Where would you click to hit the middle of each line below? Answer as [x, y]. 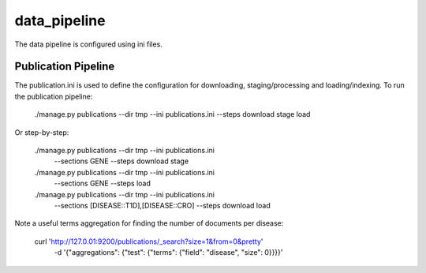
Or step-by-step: [42, 132]
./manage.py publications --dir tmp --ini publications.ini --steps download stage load [172, 114]
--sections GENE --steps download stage [121, 161]
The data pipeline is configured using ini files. [89, 44]
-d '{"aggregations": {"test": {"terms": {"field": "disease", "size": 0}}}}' [168, 252]
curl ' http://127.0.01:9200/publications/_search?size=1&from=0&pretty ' [149, 241]
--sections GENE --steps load [103, 183]
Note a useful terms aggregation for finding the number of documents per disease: [149, 223]
